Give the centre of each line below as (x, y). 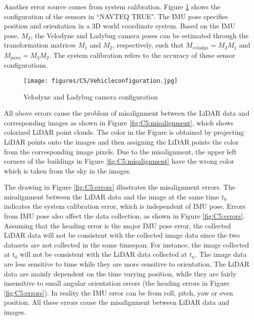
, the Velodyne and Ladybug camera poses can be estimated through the (139, 35)
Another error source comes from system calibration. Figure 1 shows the (112, 6)
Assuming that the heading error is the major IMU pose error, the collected (117, 225)
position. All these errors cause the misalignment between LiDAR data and (117, 302)
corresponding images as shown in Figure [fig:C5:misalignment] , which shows (119, 122)
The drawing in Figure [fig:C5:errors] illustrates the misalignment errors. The (120, 187)
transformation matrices (40, 45)
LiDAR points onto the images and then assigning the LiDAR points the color (121, 141)
